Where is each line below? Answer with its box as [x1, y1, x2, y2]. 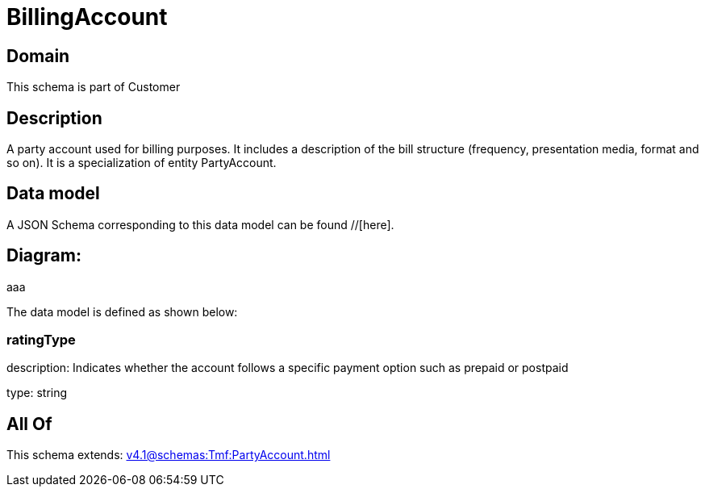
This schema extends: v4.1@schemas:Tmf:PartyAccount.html [6, 448, 331, 462]
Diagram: [6, 245, 81, 266]
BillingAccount [6, 3, 168, 31]
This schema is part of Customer [6, 80, 181, 94]
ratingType [6, 332, 76, 349]
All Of [6, 413, 52, 434]
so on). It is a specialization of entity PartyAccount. [6, 156, 277, 170]
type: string [6, 386, 68, 400]
